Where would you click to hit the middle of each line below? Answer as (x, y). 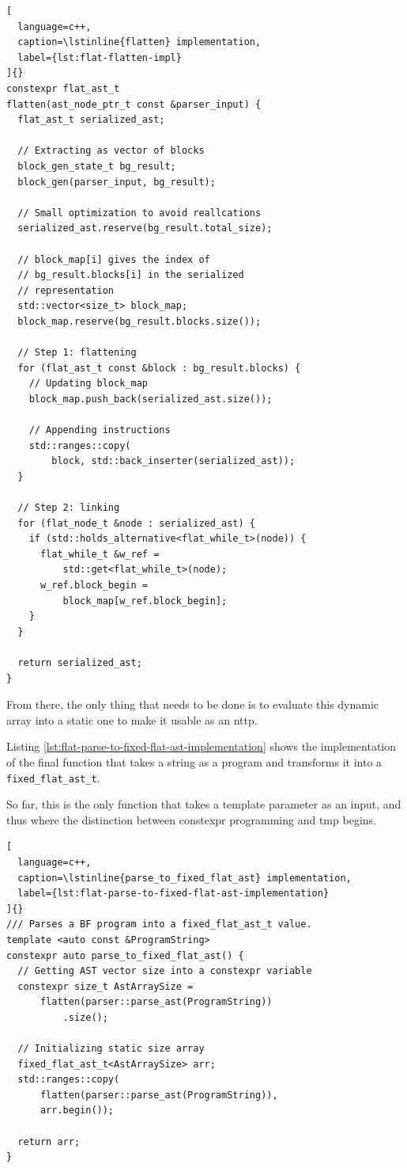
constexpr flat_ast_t (63, 88)
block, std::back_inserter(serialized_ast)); (173, 461)
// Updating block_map (88, 384)
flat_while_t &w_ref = (100, 554)
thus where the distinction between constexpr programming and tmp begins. (191, 819)
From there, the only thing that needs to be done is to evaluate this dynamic (193, 704)
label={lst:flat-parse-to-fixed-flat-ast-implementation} (173, 894)
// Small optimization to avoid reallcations (139, 213)
